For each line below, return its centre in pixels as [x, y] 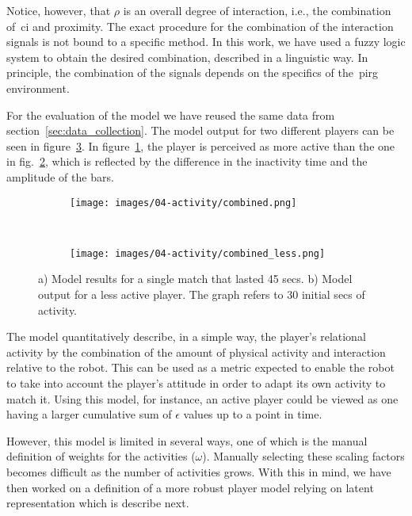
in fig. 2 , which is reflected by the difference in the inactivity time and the [187, 161]
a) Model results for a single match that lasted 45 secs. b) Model [195, 279]
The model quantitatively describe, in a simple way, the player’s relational [186, 336]
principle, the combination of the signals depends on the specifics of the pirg [193, 73]
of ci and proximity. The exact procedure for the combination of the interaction [200, 26]
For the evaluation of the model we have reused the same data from [171, 115]
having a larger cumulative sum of [89, 414]
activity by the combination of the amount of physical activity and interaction [196, 352]
